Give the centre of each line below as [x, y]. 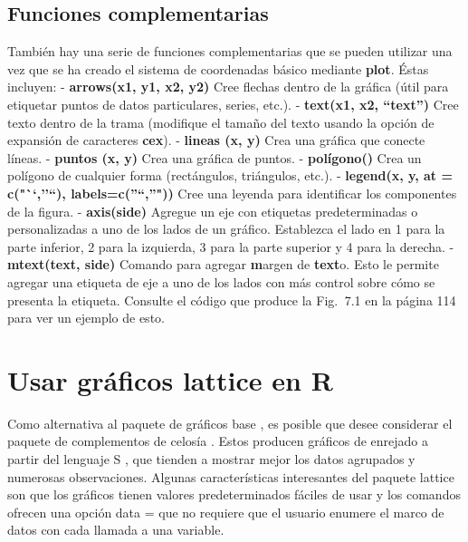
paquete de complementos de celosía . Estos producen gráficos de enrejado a [218, 441]
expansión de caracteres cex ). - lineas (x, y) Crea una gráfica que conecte [216, 140]
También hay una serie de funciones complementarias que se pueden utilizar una [230, 51]
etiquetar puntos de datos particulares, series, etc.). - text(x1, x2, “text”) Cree [233, 104]
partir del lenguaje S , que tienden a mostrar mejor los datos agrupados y [211, 459]
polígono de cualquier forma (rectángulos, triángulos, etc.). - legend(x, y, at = [230, 175]
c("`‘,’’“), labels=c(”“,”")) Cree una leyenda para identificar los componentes [232, 193]
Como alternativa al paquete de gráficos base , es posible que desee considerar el [230, 423]
